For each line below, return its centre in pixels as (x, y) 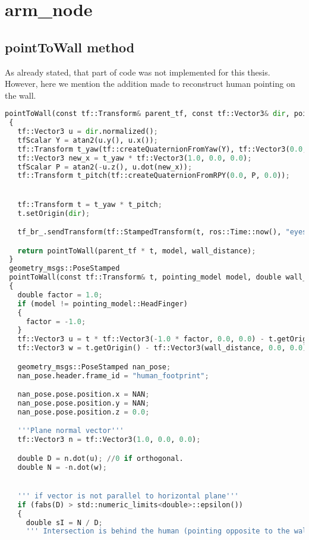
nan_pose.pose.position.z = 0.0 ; (83, 412)
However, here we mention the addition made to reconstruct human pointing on (150, 84)
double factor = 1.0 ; (60, 295)
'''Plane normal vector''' (71, 431)
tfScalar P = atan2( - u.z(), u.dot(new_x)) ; (105, 167)
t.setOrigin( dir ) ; (54, 213)
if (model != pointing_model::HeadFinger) (103, 304)
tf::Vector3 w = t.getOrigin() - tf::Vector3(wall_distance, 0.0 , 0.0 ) (162, 348)
